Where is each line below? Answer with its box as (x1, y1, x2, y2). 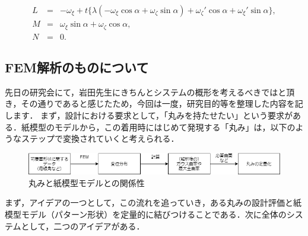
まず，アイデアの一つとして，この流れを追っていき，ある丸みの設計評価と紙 (5, 196, 302, 209)
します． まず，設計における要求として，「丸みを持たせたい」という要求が (5, 109, 293, 121)
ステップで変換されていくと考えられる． (21, 132, 179, 145)
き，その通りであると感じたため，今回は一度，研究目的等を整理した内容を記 (5, 97, 303, 110)
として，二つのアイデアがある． (21, 219, 145, 232)
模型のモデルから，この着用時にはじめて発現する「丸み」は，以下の (29, 120, 296, 133)
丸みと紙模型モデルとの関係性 (28, 176, 145, 189)
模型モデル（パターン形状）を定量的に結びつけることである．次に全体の (5, 208, 287, 220)
